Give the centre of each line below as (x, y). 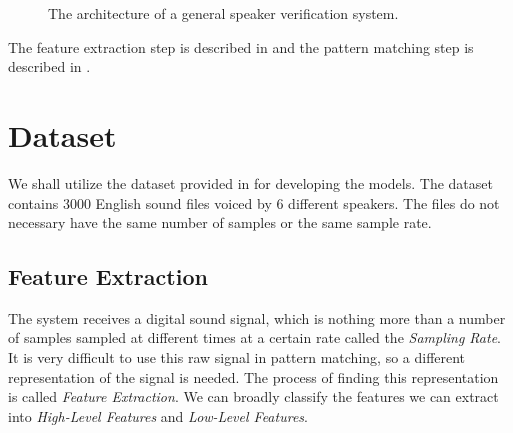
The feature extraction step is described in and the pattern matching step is (241, 46)
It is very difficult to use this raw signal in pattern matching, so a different (237, 357)
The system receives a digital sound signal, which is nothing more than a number (257, 317)
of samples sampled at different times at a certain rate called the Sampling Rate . (255, 337)
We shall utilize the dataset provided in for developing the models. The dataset (250, 182)
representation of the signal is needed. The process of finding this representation (253, 376)
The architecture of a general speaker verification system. (223, 13)
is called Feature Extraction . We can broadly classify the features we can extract (253, 396)
